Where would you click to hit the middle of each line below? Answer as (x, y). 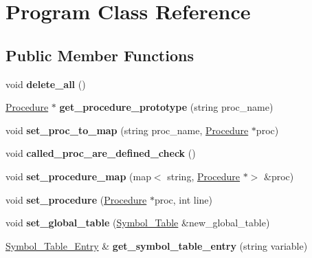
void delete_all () (46, 84)
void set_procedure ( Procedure (76, 199)
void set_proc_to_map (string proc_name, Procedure (127, 130)
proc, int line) (183, 199)
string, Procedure (204, 176)
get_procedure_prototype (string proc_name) (166, 107)
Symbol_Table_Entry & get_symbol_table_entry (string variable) (157, 245)
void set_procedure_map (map (78, 176)
